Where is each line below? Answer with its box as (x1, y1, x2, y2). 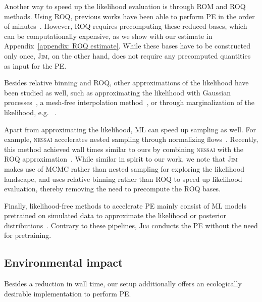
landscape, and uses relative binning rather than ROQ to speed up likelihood (4, 173, 242, 184)
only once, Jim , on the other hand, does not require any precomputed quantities (4, 50, 251, 61)
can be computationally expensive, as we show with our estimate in (4, 30, 213, 41)
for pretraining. (4, 230, 51, 240)
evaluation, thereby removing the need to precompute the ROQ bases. (4, 183, 221, 194)
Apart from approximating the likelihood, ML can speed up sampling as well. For (4, 124, 256, 134)
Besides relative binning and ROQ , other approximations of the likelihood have (4, 77, 249, 88)
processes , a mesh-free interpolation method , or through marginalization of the (4, 97, 255, 108)
